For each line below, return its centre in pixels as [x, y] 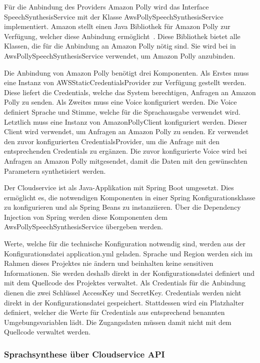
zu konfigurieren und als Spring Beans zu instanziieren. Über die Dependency [122, 207]
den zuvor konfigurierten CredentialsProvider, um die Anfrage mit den [112, 141]
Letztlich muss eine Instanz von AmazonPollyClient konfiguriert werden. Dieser [125, 121]
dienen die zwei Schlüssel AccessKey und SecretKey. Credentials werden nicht [123, 293]
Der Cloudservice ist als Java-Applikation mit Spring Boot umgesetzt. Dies [119, 188]
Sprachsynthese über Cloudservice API [84, 354]
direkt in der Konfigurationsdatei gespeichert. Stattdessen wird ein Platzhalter [124, 302]
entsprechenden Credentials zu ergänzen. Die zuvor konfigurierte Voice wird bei [125, 151]
